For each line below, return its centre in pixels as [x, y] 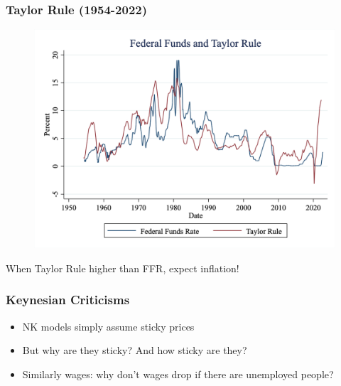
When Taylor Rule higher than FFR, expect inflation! [123, 268]
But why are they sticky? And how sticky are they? [135, 350]
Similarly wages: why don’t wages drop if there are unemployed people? [178, 374]
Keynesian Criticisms [68, 300]
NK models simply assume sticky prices [108, 326]
